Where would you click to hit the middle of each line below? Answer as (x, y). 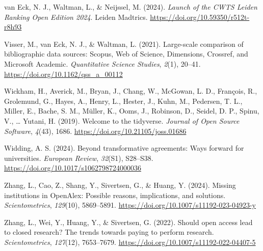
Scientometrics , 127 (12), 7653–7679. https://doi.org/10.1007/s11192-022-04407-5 (130, 242)
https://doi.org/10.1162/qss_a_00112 (63, 74)
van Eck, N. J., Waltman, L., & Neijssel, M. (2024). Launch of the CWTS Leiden (131, 7)
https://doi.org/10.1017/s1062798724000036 (73, 168)
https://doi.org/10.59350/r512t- (200, 17)
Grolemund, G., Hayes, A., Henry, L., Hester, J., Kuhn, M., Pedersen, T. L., (123, 101)
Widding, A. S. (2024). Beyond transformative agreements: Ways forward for (124, 148)
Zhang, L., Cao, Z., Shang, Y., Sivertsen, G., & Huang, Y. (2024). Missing (120, 185)
